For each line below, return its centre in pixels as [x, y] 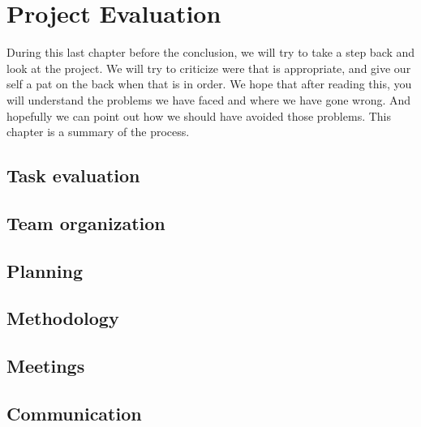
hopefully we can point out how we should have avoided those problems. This [199, 115]
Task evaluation [73, 175]
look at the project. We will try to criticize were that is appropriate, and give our [209, 68]
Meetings [46, 366]
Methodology [63, 318]
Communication [74, 413]
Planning [45, 270]
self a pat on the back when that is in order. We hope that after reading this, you [209, 84]
